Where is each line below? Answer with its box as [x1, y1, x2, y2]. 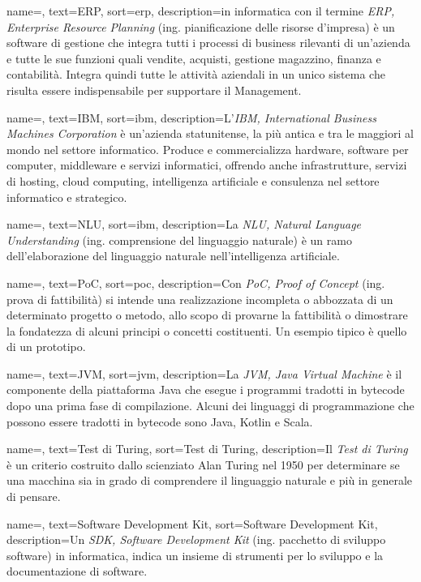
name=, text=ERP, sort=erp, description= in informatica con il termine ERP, [6, 2, 395, 19]
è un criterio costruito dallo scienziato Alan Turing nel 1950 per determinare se [6, 456, 400, 473]
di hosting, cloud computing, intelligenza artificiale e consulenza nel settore [6, 172, 380, 189]
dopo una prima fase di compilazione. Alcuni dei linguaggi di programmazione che [6, 397, 415, 414]
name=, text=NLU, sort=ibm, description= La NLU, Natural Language [6, 216, 362, 233]
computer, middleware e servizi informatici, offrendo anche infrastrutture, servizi [6, 156, 407, 173]
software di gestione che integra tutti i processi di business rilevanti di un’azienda [6, 34, 410, 51]
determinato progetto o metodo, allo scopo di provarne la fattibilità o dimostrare [6, 306, 408, 323]
